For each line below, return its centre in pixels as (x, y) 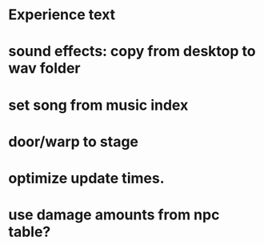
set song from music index (98, 105)
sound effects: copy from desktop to (132, 52)
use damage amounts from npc (114, 215)
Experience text (62, 15)
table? (30, 232)
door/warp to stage (73, 141)
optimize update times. (86, 178)
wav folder (44, 68)
